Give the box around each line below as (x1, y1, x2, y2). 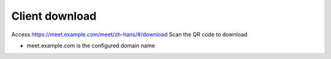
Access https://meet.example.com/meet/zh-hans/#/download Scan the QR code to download (11, 31, 248, 38)
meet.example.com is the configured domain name (26, 42, 156, 49)
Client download (11, 9, 97, 23)
